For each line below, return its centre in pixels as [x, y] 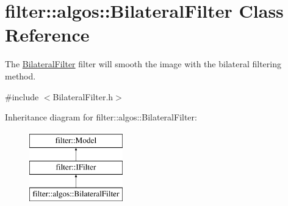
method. [20, 75]
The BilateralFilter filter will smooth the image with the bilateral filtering [143, 64]
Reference [47, 35]
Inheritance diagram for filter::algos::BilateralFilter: [101, 117]
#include [22, 96]
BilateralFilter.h [83, 96]
